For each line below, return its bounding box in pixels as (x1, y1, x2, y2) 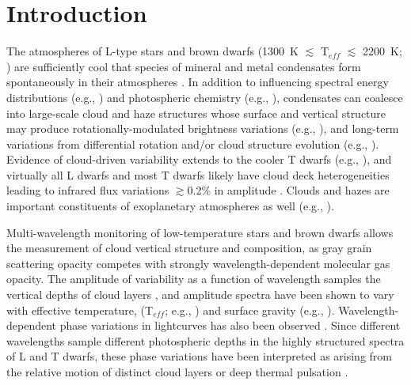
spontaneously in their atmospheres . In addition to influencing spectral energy (6, 74, 389, 90)
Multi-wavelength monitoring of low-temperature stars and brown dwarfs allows (6, 224, 394, 240)
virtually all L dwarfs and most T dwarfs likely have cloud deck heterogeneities (6, 166, 390, 183)
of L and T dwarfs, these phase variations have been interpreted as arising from (6, 348, 392, 364)
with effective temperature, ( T (6, 301, 154, 318)
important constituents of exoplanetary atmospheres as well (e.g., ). (6, 198, 334, 214)
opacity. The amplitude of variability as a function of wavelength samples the (6, 270, 381, 287)
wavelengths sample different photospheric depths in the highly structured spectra (6, 332, 405, 349)
